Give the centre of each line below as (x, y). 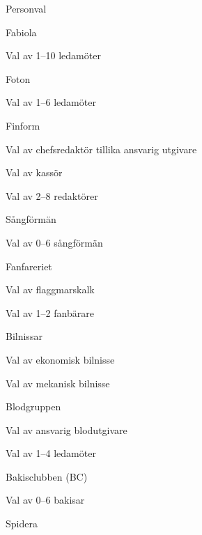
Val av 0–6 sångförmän (54, 242)
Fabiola (21, 32)
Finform (23, 125)
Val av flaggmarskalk (50, 289)
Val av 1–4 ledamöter (51, 453)
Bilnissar (24, 336)
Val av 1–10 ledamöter (53, 55)
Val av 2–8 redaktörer (52, 195)
